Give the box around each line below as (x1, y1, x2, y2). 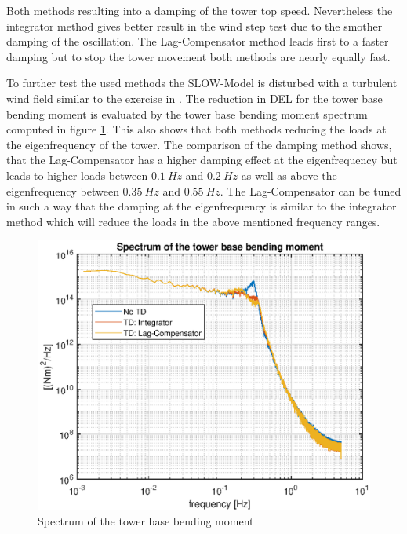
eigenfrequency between (6, 182, 119, 199)
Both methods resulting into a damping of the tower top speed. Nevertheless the (6, 2, 393, 18)
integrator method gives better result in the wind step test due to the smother (6, 17, 383, 34)
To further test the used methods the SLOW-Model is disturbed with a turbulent (6, 75, 398, 91)
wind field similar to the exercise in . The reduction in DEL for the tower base (6, 90, 383, 106)
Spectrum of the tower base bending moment (38, 512, 254, 529)
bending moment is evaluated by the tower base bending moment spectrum (6, 105, 368, 122)
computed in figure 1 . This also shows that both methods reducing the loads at (6, 121, 387, 137)
